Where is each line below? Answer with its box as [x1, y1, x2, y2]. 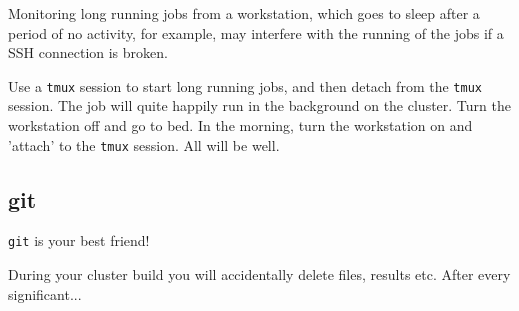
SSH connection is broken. [8, 42, 168, 63]
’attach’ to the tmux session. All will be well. [8, 134, 280, 155]
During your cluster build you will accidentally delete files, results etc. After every [8, 264, 511, 285]
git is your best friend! [8, 230, 150, 251]
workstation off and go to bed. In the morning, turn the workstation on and [8, 115, 473, 136]
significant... [8, 283, 82, 304]
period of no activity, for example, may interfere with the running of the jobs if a [8, 22, 504, 43]
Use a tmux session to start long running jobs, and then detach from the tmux [8, 75, 482, 96]
